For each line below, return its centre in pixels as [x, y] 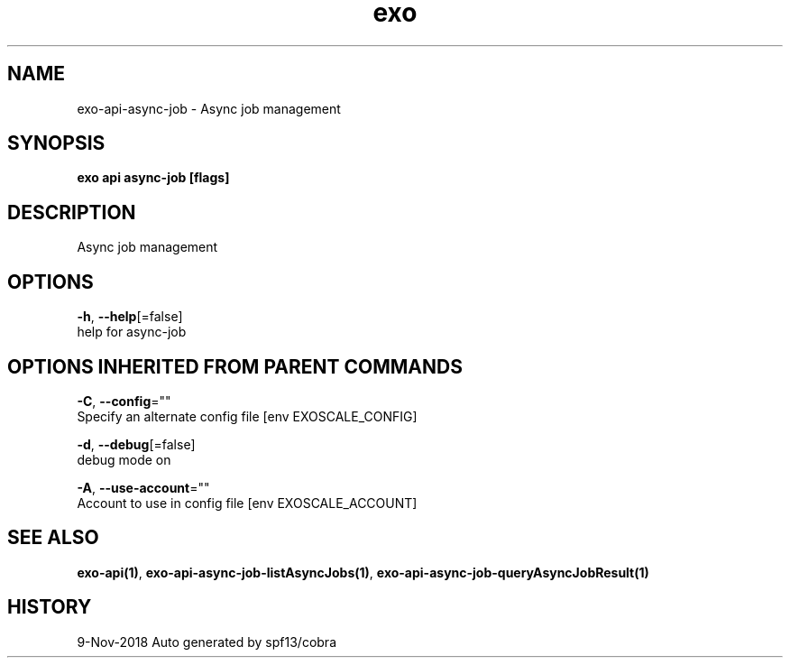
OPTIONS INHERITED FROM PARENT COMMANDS [235, 366]
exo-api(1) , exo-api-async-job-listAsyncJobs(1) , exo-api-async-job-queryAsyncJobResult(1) [363, 572]
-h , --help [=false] [130, 317]
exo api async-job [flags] [153, 178]
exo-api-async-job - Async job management [209, 108]
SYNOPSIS [56, 143]
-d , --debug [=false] [136, 444]
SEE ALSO [53, 538]
